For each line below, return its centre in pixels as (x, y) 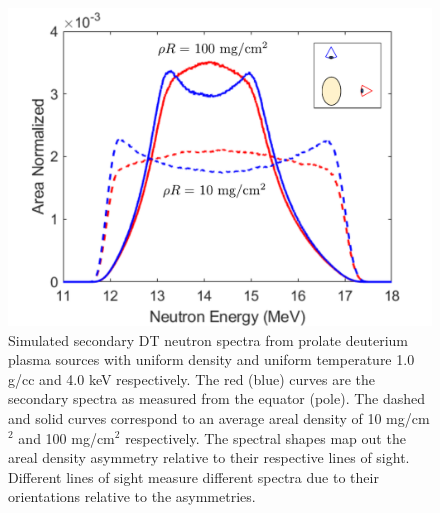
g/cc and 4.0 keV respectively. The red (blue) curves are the (191, 378)
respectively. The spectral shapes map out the (265, 437)
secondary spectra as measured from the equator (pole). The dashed (217, 398)
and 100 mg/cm (66, 437)
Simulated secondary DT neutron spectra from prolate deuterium (208, 339)
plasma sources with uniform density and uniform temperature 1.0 (211, 359)
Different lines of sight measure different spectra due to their (193, 476)
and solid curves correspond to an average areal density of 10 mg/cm (219, 417)
